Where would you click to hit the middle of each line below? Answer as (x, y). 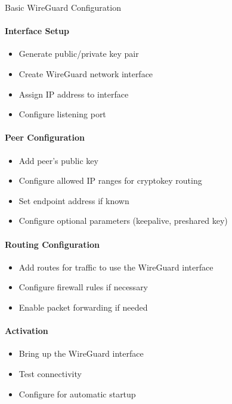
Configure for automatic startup (77, 394)
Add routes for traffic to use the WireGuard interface (116, 267)
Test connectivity (50, 373)
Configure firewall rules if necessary (83, 287)
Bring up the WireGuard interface (81, 353)
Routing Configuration (52, 244)
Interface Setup (37, 31)
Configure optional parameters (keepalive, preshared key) (123, 221)
